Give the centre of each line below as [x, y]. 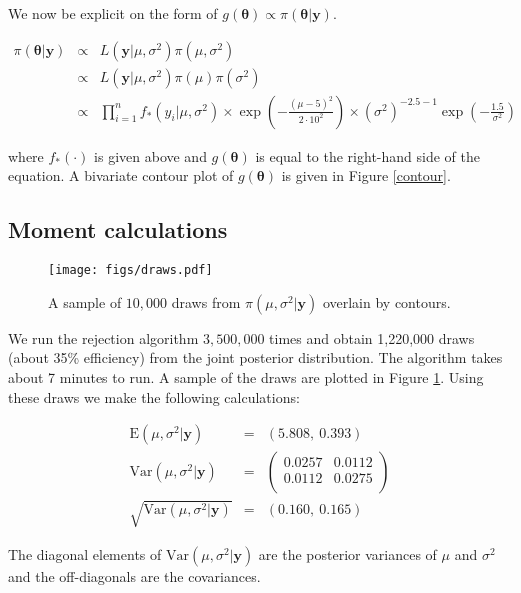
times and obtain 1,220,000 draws [372, 337]
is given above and [150, 155]
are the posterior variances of [347, 553]
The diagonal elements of [85, 553]
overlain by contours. [386, 301]
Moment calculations [118, 229]
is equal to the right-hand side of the [367, 155]
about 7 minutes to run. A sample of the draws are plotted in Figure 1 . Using [246, 376]
